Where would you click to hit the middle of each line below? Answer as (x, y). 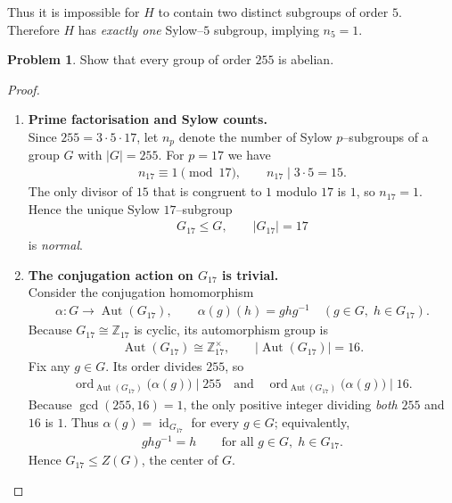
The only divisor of (80, 191)
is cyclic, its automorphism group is (231, 330)
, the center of (180, 460)
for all (238, 442)
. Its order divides (154, 366)
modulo (296, 191)
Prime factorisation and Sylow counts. (148, 119)
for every (215, 422)
